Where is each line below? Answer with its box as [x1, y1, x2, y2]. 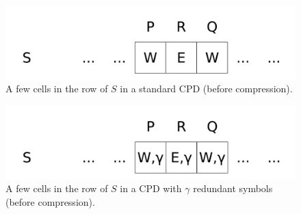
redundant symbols [193, 181, 273, 196]
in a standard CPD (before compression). [120, 81, 293, 96]
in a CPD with [120, 181, 182, 196]
